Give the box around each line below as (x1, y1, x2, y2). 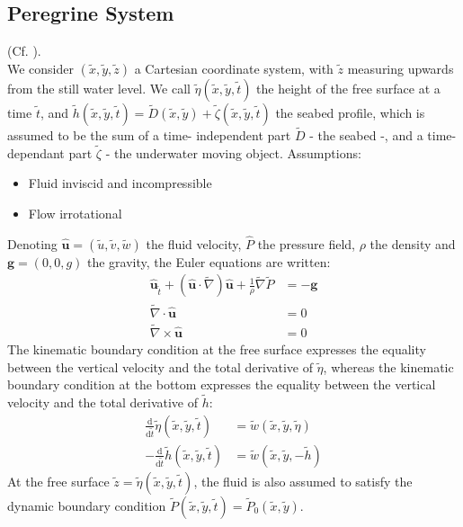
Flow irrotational (28, 204, 122, 223)
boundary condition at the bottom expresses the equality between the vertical (7, 375, 436, 394)
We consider (7, 58, 75, 77)
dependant (7, 143, 65, 162)
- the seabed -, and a (309, 126, 423, 145)
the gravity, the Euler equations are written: (87, 252, 331, 271)
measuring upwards (347, 58, 454, 77)
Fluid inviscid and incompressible (28, 174, 212, 192)
